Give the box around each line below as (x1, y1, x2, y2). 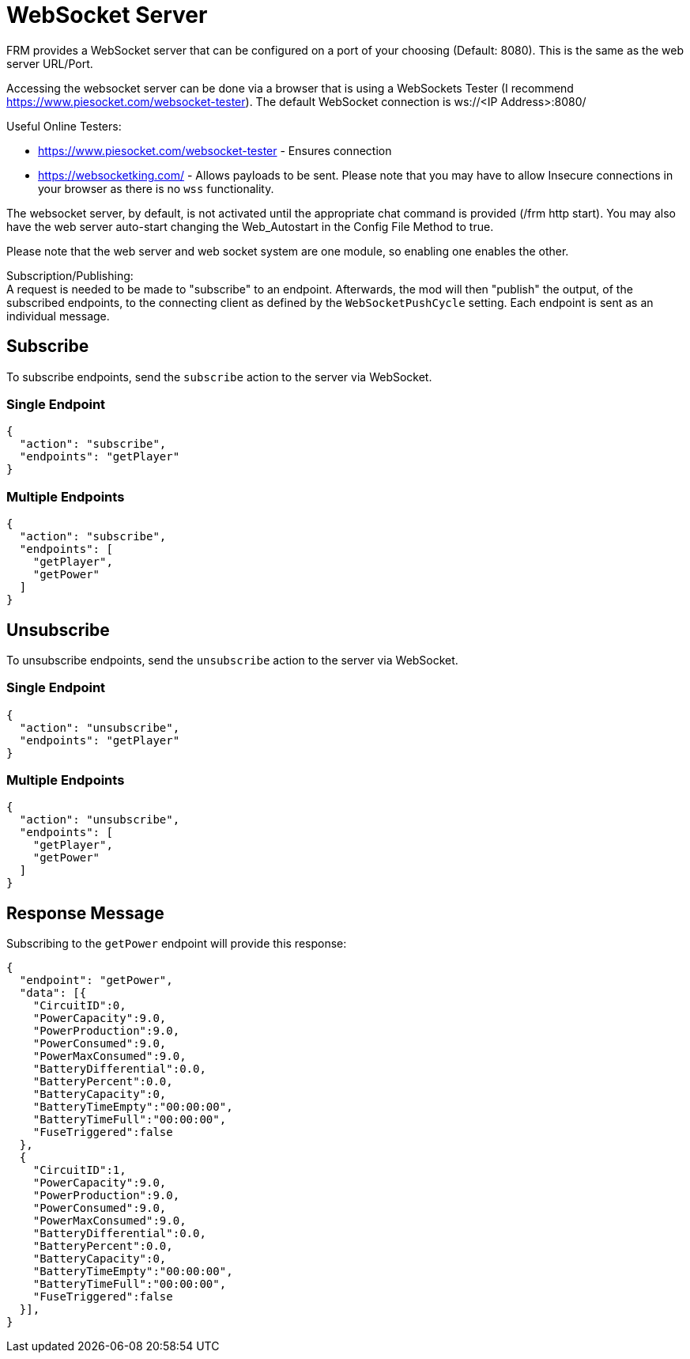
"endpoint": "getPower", (19, 974, 173, 987)
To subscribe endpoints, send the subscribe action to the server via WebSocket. (6, 369, 432, 384)
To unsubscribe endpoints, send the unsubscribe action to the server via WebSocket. (6, 653, 458, 667)
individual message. (6, 309, 110, 323)
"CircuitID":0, (32, 999, 126, 1013)
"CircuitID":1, (32, 1164, 126, 1177)
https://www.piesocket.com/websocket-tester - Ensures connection (38, 143, 392, 157)
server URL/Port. (6, 56, 93, 70)
